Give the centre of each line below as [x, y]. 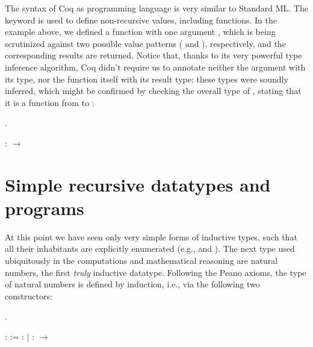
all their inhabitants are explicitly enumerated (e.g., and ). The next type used [150, 249]
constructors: [29, 295]
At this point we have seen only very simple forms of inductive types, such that [151, 236]
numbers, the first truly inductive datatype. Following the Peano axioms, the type [156, 272]
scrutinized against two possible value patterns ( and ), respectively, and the [145, 43]
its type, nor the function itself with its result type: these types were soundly [147, 79]
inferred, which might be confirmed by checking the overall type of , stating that [153, 91]
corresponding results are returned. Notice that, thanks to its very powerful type [153, 55]
